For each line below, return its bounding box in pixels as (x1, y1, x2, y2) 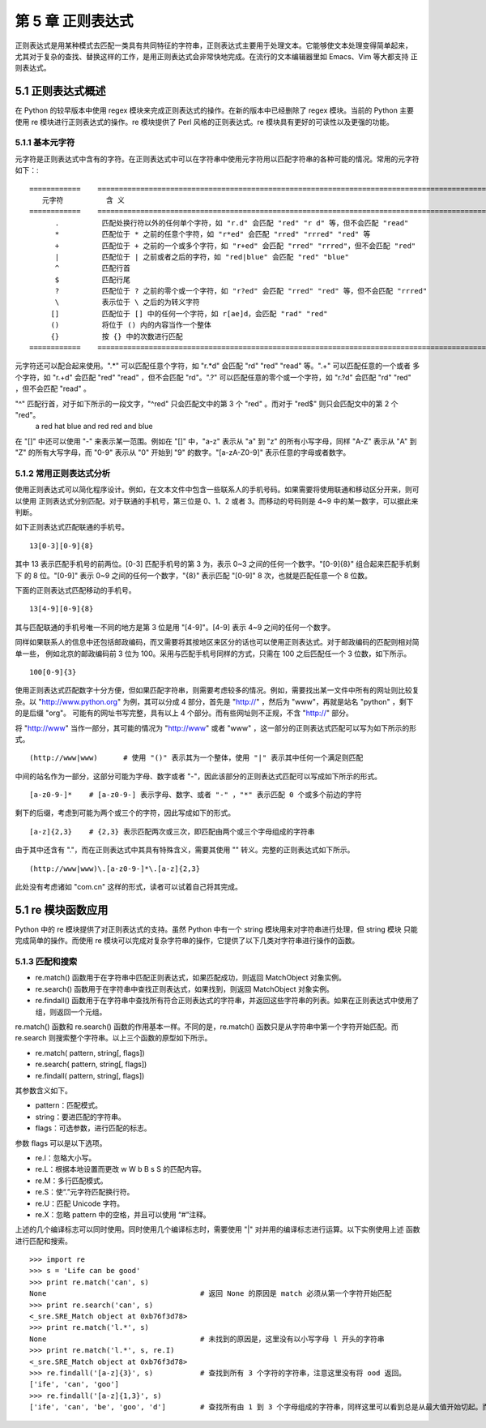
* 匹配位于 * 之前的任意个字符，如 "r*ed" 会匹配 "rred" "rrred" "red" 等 (54, 229, 371, 239)
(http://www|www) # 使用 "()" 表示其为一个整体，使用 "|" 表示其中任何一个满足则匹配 (29, 753, 364, 762)
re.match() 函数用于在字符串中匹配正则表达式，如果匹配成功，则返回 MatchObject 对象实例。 (35, 973, 346, 983)
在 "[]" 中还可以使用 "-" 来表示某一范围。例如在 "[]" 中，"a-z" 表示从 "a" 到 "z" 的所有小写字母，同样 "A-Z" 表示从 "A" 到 (15, 436, 417, 446)
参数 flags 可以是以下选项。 (15, 1138, 107, 1147)
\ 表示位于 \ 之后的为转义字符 (54, 298, 200, 307)
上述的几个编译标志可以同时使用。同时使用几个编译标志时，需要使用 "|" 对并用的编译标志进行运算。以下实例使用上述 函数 (15, 1224, 420, 1234)
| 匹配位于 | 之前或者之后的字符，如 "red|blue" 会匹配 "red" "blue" (54, 252, 350, 261)
